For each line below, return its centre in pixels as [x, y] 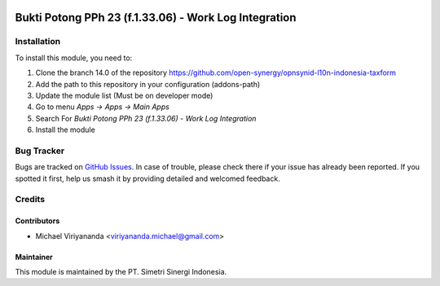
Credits [30, 200]
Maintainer [34, 257]
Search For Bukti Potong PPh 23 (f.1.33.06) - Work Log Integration [146, 118]
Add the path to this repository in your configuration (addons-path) [148, 84]
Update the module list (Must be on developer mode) [124, 95]
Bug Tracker [40, 151]
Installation [38, 42]
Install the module [65, 130]
